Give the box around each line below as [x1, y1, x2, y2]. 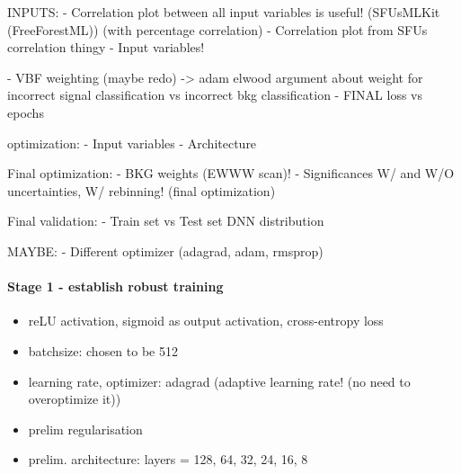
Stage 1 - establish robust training [7, 277, 224, 296]
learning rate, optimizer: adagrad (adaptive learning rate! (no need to [28, 371, 411, 390]
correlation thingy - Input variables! [7, 38, 205, 57]
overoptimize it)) [28, 389, 121, 408]
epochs [7, 103, 44, 121]
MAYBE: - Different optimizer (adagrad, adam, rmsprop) [7, 241, 324, 260]
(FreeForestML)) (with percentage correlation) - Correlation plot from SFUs [7, 20, 428, 39]
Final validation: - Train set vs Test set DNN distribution [7, 211, 324, 230]
